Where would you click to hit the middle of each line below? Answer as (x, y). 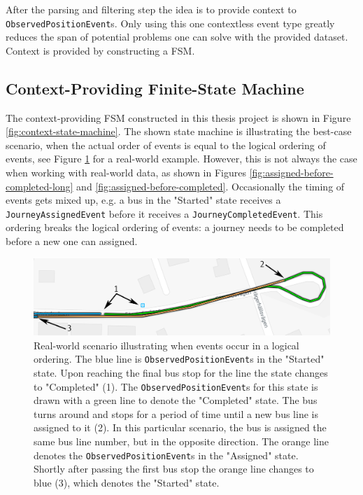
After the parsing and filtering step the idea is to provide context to (151, 9)
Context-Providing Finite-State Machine (155, 88)
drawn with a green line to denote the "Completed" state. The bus (176, 400)
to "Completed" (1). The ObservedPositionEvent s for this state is (176, 386)
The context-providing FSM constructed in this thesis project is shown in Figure (178, 117)
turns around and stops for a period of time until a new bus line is (176, 413)
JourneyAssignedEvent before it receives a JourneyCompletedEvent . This (164, 213)
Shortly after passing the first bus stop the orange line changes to (174, 469)
